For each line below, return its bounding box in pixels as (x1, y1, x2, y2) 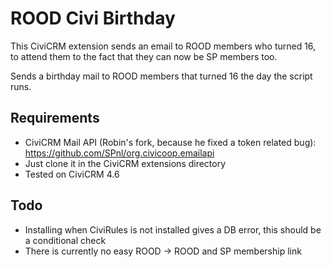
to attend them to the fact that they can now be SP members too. (10, 50, 278, 62)
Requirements (10, 110, 100, 127)
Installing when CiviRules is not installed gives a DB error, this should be (24, 223, 322, 236)
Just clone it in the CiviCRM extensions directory (24, 157, 227, 169)
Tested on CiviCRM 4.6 (24, 168, 120, 180)
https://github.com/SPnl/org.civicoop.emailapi (24, 147, 215, 159)
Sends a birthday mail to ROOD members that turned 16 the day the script (10, 70, 313, 82)
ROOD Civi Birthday (10, 7, 176, 30)
